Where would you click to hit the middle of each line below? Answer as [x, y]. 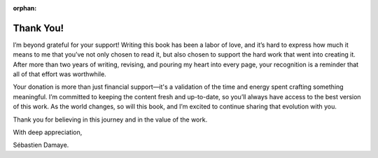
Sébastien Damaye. [41, 145]
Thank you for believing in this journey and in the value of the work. [110, 120]
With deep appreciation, [48, 132]
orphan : [25, 8]
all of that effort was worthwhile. [59, 74]
